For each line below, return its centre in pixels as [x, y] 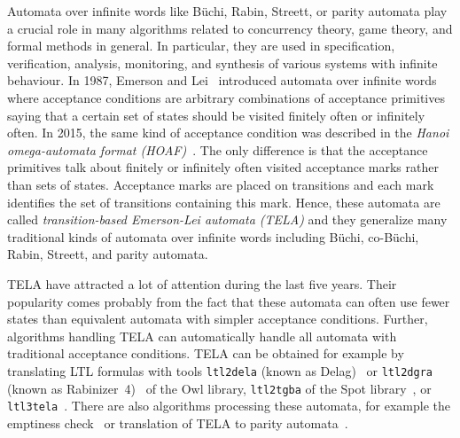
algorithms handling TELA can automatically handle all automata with [202, 336]
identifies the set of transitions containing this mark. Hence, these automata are [224, 202]
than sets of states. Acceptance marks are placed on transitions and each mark [221, 184]
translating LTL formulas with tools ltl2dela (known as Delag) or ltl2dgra [220, 370]
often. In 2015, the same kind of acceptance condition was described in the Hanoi [228, 133]
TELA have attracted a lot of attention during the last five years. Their [202, 283]
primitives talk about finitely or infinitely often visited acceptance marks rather [223, 167]
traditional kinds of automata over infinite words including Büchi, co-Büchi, [213, 236]
